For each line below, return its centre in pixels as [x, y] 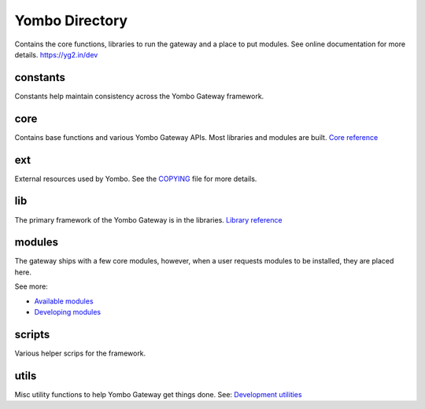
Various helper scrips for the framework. [80, 353]
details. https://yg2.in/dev [56, 54]
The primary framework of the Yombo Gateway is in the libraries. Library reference [148, 219]
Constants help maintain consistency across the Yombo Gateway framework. [139, 96]
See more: [31, 286]
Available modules [64, 301]
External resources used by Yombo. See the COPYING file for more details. [136, 179]
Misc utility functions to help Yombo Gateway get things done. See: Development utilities [158, 394]
